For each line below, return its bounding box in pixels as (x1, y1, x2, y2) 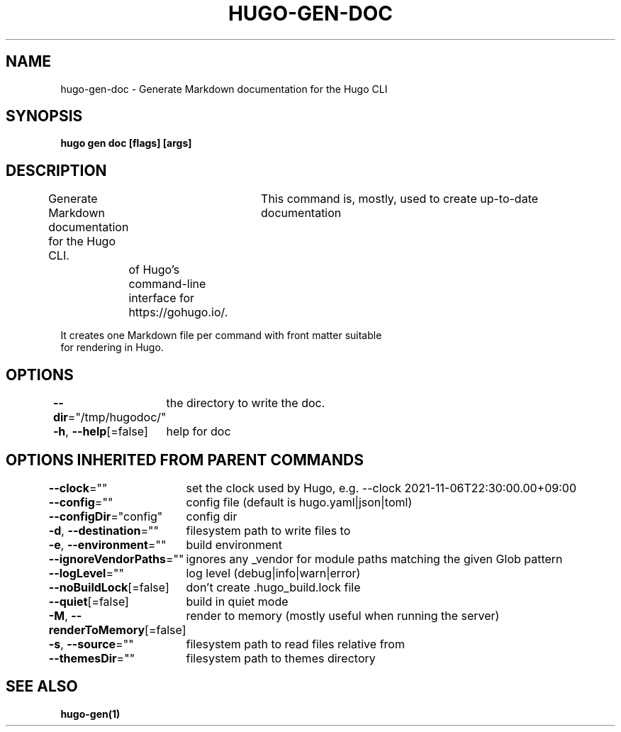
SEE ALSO (6, 677, 78, 696)
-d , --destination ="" (48, 523, 159, 538)
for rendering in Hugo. (60, 341, 164, 354)
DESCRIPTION (6, 161, 107, 179)
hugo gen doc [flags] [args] (60, 137, 192, 150)
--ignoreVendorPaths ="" (48, 551, 184, 566)
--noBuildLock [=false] (48, 579, 169, 594)
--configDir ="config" (48, 509, 163, 523)
